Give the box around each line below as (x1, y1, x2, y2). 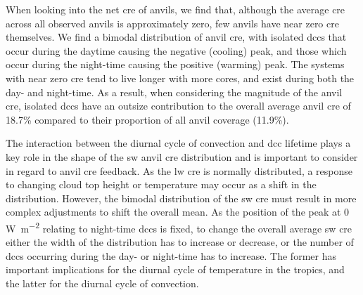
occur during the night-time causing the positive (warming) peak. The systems (6, 57, 345, 72)
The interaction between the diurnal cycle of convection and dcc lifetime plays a (6, 136, 351, 150)
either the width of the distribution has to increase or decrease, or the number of (6, 235, 354, 249)
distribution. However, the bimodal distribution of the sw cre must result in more (6, 190, 357, 205)
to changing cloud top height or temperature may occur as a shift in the (6, 177, 317, 192)
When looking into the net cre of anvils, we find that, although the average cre (6, 2, 345, 16)
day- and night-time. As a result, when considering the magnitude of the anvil (6, 84, 343, 99)
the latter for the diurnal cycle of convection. (6, 275, 199, 290)
